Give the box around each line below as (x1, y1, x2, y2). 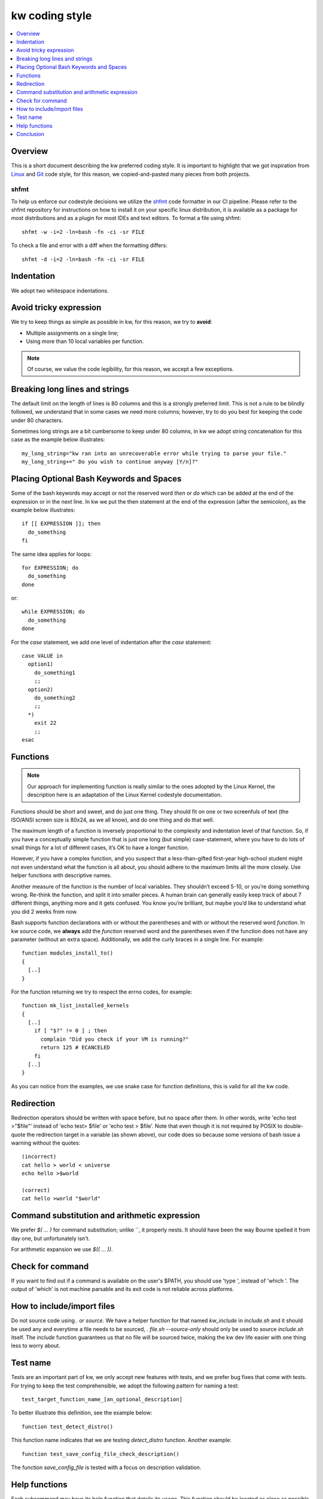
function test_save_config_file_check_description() (22, 1450, 179, 1457)
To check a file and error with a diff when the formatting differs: (11, 242, 167, 249)
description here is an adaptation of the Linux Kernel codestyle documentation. (27, 791, 223, 799)
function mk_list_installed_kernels (22, 1002, 129, 1009)
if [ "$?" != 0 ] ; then (33, 1027, 107, 1034)
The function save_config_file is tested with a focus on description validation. (11, 1464, 202, 1471)
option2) (28, 686, 54, 693)
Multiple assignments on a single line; (26, 329, 119, 336)
